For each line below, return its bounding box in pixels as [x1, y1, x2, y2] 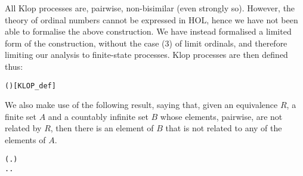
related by [5, 122, 42, 134]
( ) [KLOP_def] [5, 81, 56, 90]
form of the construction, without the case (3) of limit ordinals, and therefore [5, 36, 287, 49]
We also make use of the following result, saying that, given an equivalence [5, 98, 278, 111]
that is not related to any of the [165, 122, 282, 134]
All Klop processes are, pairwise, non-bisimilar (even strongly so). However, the [5, 2, 295, 14]
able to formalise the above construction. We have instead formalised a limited [5, 25, 292, 38]
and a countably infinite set [48, 110, 149, 122]
